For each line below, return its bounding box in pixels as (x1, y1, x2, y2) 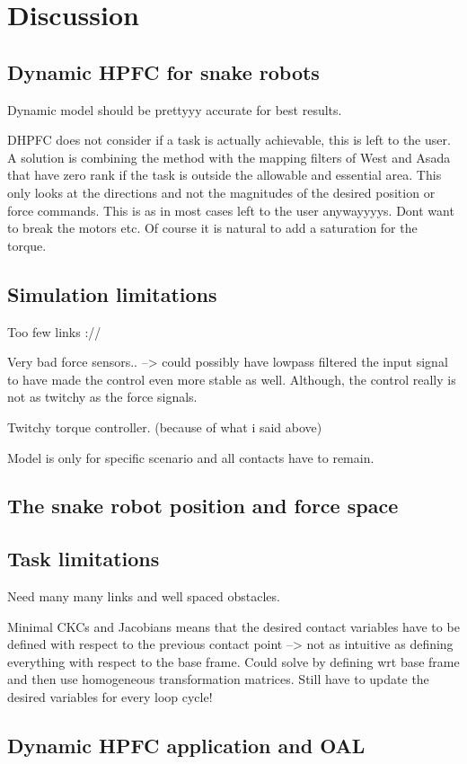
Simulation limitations (7, 280, 217, 307)
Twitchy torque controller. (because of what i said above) (7, 417, 322, 436)
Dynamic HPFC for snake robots (7, 58, 320, 85)
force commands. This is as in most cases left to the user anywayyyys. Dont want (7, 200, 454, 219)
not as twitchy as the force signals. (7, 387, 198, 406)
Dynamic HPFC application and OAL (7, 732, 366, 760)
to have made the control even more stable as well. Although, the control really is (7, 369, 456, 388)
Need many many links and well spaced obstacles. (7, 587, 280, 606)
